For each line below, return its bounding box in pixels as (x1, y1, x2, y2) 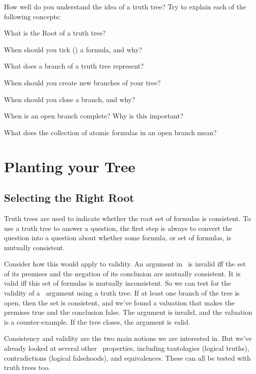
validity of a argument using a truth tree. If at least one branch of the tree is (4, 288, 240, 298)
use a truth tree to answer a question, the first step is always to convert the (4, 223, 232, 233)
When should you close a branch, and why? (4, 94, 135, 104)
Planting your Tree (4, 156, 136, 176)
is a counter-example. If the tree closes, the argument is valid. (4, 316, 190, 327)
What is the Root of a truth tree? (4, 28, 106, 38)
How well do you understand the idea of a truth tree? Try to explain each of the (4, 1, 247, 11)
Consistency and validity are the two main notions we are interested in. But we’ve (4, 333, 252, 343)
